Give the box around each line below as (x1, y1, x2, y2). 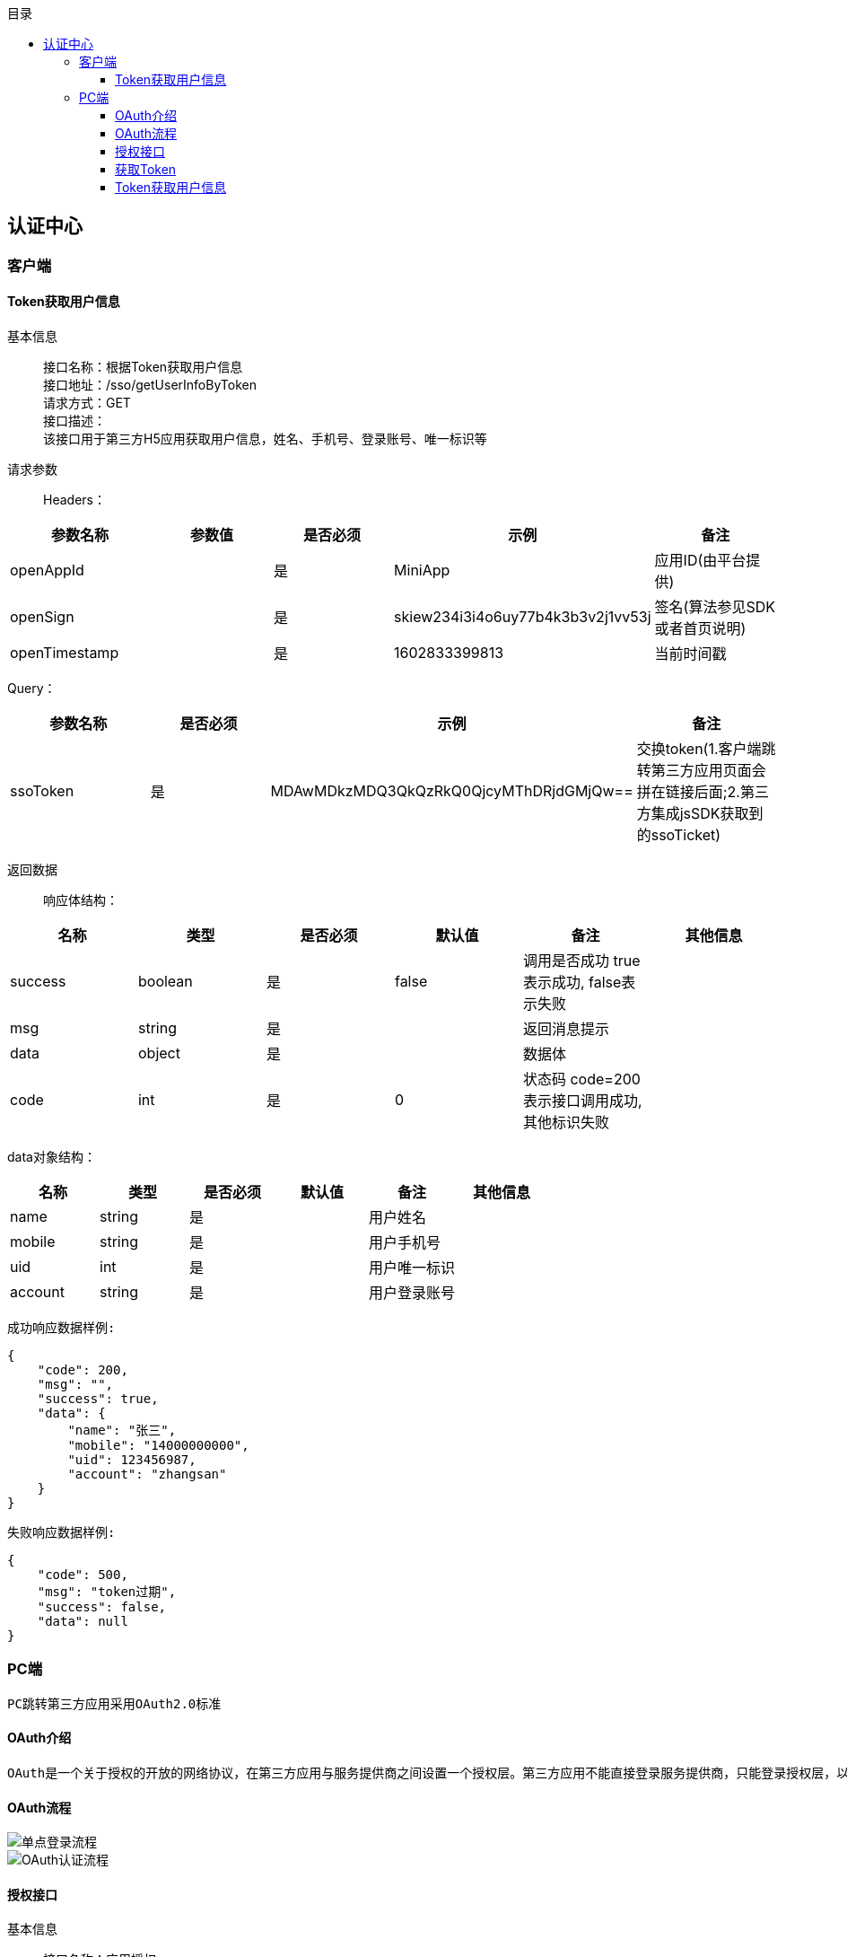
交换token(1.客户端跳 (636, 740, 776, 759)
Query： (7, 680, 57, 697)
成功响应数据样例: (7, 1321, 116, 1336)
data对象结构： (7, 1149, 96, 1165)
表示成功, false (522, 973, 622, 992)
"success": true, (37, 1391, 159, 1407)
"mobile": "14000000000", (67, 1438, 249, 1453)
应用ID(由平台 (654, 551, 747, 570)
